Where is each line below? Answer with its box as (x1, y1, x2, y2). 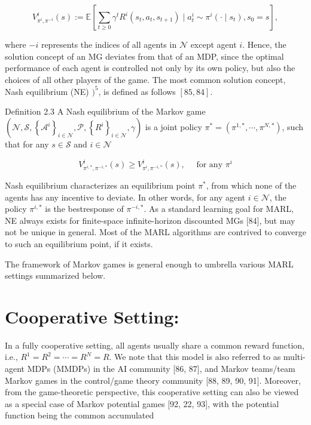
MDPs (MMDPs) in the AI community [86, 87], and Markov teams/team (27, 362, 295, 374)
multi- (283, 350, 306, 363)
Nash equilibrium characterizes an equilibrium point (5, 178, 196, 191)
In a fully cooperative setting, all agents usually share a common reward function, (5, 338, 304, 351)
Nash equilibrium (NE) (5, 85, 89, 97)
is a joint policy (145, 121, 202, 133)
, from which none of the (206, 178, 297, 191)
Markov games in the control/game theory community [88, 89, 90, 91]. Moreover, (5, 374, 301, 386)
